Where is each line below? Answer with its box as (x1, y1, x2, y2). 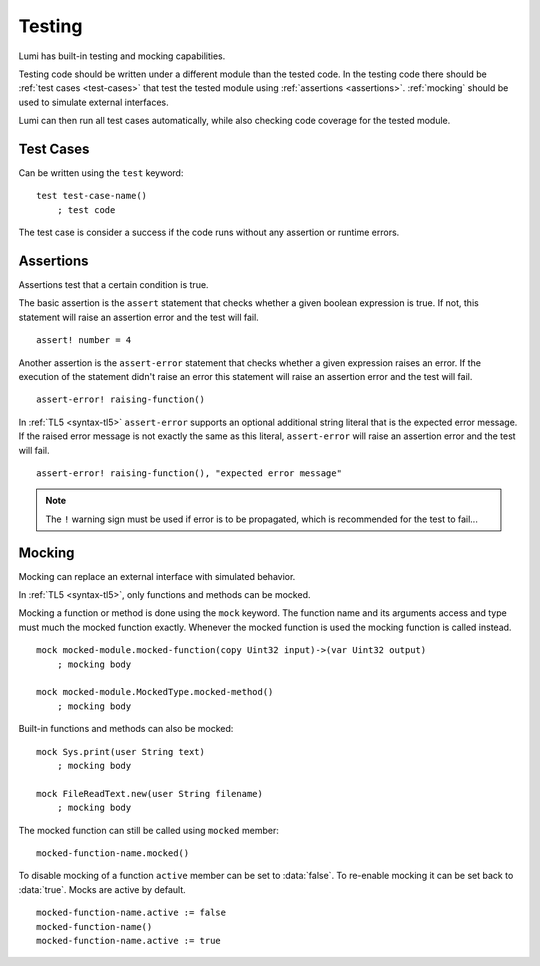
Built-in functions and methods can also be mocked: (18, 723, 234, 735)
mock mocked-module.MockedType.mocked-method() (36, 686, 274, 698)
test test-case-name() (36, 190, 148, 202)
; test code (56, 204, 116, 215)
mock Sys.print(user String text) (36, 746, 205, 757)
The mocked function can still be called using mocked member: (18, 824, 279, 836)
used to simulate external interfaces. (18, 96, 169, 108)
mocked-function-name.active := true (36, 935, 222, 946)
